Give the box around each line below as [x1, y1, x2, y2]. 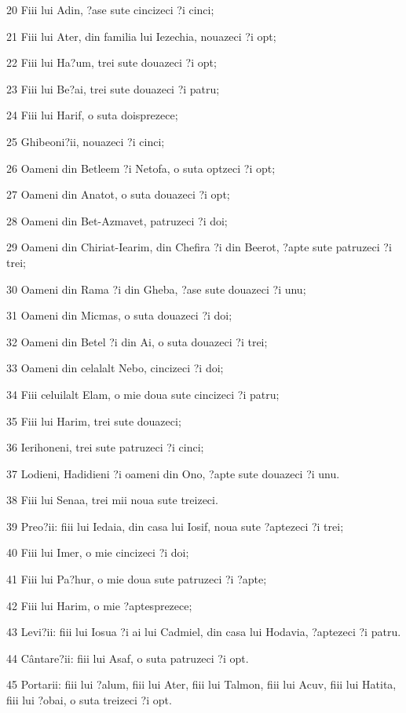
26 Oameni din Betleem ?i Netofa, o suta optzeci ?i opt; [6, 159, 276, 176]
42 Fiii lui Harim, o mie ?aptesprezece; [6, 597, 192, 613]
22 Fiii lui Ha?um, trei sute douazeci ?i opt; [6, 54, 217, 71]
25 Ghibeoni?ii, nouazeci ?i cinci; [6, 133, 165, 149]
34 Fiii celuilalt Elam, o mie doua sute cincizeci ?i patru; [6, 386, 280, 402]
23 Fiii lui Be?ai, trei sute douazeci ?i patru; [6, 80, 220, 97]
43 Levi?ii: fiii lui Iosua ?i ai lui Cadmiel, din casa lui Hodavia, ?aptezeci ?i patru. [6, 623, 401, 640]
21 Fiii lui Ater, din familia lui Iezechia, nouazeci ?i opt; [6, 27, 276, 44]
